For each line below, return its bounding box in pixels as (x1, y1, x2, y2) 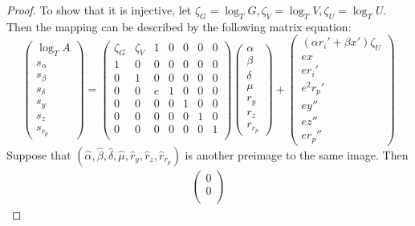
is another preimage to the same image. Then (185, 146, 409, 163)
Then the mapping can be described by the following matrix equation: (6, 18, 352, 34)
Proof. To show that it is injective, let (6, 2, 192, 18)
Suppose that (6, 146, 71, 163)
